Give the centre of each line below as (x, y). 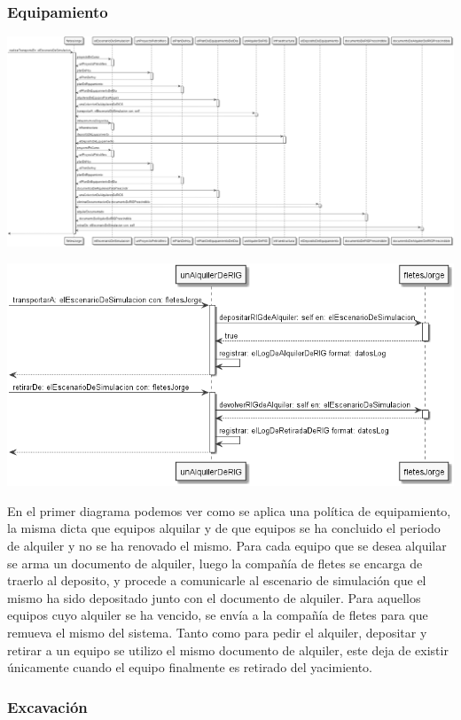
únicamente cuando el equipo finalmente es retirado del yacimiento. (190, 667)
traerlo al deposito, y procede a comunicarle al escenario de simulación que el (217, 580)
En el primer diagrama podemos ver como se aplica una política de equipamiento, (229, 510)
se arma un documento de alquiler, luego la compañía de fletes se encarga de (215, 563)
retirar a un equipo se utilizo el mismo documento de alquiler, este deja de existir (228, 650)
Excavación (47, 706)
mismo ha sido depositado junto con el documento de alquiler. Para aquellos (214, 597)
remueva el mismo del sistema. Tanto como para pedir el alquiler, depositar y (217, 632)
